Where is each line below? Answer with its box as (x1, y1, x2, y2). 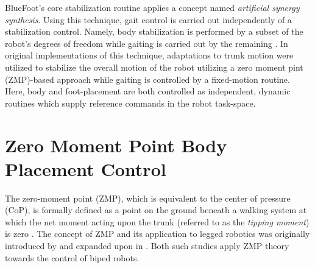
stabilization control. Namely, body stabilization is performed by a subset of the (5, 25, 303, 38)
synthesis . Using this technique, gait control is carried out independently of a (5, 13, 292, 26)
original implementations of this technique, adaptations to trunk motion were (5, 49, 294, 62)
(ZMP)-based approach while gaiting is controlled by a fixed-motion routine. (5, 72, 290, 85)
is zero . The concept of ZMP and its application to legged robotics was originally (5, 227, 310, 240)
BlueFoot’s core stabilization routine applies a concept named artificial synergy (5, 1, 300, 13)
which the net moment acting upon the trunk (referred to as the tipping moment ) (5, 215, 310, 228)
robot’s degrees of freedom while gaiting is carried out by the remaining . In (5, 37, 288, 49)
